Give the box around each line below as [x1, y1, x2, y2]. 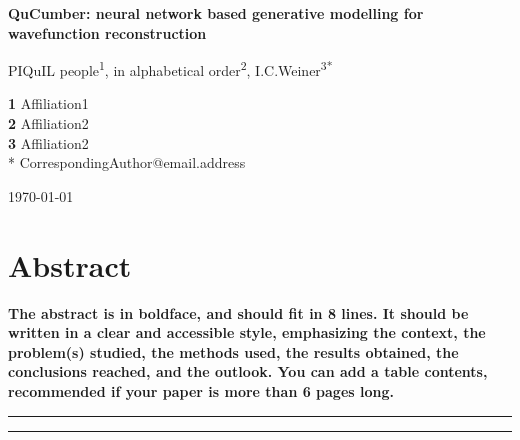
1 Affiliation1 [8, 93, 89, 114]
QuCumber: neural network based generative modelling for [8, 3, 424, 23]
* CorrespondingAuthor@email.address [8, 152, 246, 173]
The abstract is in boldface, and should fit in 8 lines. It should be [8, 302, 469, 323]
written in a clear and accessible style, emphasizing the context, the [8, 322, 486, 343]
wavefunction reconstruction [8, 22, 207, 43]
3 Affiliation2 [8, 132, 89, 153]
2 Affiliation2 [8, 113, 89, 134]
